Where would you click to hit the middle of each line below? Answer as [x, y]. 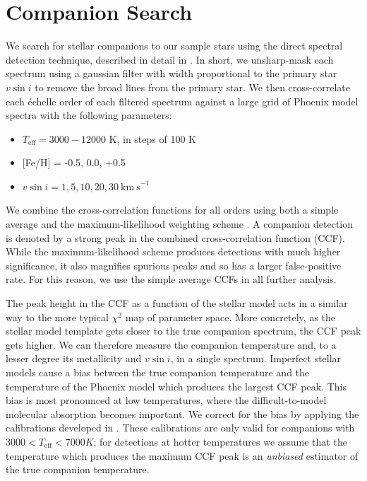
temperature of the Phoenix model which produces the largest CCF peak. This [176, 386]
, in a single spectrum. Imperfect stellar [256, 358]
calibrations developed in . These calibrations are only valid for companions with [180, 428]
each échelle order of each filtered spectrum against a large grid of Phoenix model [182, 101]
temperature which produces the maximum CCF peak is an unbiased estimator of [182, 455]
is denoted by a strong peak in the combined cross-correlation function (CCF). [175, 237]
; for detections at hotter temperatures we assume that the [220, 441]
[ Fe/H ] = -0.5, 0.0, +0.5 [74, 162]
